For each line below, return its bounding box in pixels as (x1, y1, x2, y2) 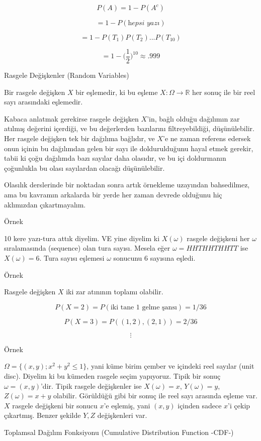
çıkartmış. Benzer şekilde (4, 410, 81, 420)
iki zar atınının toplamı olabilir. (66, 286, 163, 297)
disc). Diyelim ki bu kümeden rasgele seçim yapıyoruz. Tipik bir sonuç (4, 370, 221, 381)
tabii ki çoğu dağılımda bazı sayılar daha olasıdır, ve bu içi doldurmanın (4, 153, 226, 163)
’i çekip (228, 400, 250, 410)
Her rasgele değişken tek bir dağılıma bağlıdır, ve (4, 133, 155, 144)
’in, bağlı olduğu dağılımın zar (147, 113, 240, 124)
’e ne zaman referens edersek (163, 133, 251, 144)
